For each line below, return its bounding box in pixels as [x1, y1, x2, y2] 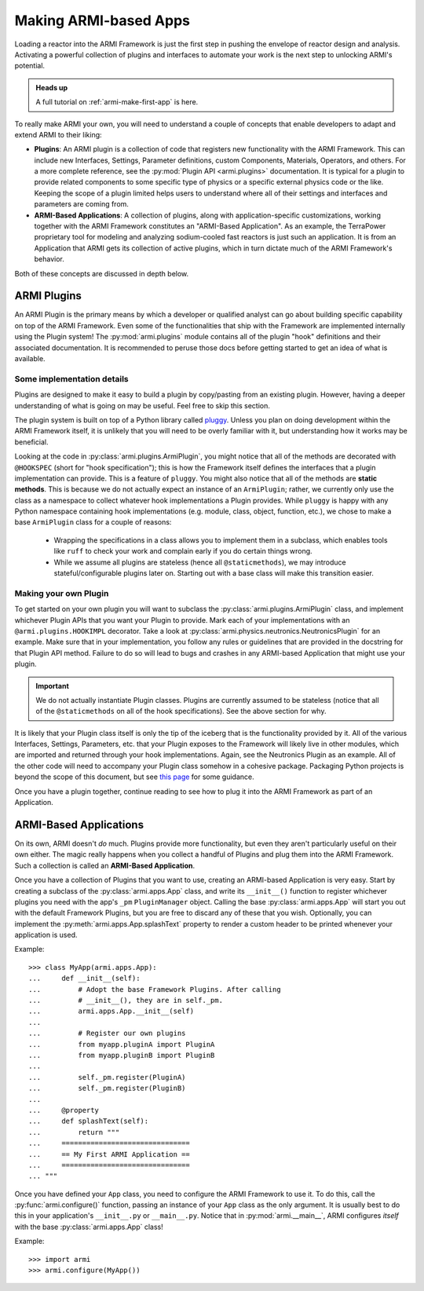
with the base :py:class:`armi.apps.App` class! [14, 1222, 164, 1231]
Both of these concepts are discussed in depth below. [14, 269, 189, 278]
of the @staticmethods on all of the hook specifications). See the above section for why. [35, 707, 327, 716]
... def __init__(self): [28, 974, 141, 983]
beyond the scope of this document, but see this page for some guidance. [14, 772, 254, 781]
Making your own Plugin [14, 587, 109, 598]
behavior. [34, 254, 64, 264]
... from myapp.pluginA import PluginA [28, 1040, 215, 1048]
